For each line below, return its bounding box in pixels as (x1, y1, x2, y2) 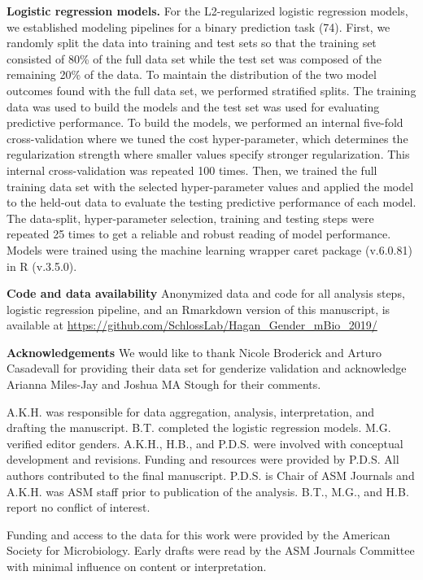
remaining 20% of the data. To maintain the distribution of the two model (7, 66, 377, 83)
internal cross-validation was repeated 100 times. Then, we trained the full (7, 161, 377, 178)
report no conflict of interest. (7, 499, 150, 516)
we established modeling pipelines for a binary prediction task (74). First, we (7, 18, 390, 35)
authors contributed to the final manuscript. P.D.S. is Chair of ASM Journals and (7, 467, 415, 484)
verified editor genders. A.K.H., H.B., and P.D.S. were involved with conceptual (7, 434, 403, 451)
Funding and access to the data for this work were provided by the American (7, 525, 390, 543)
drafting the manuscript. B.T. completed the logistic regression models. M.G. (7, 419, 391, 436)
